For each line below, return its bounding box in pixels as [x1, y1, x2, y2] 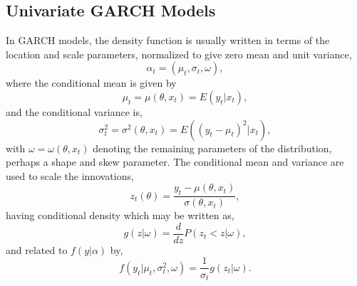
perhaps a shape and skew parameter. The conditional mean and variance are [6, 154, 344, 169]
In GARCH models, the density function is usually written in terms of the [6, 33, 330, 48]
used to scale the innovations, [6, 168, 134, 183]
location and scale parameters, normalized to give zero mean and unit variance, [6, 46, 352, 61]
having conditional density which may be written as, [6, 208, 234, 223]
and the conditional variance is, [6, 104, 143, 119]
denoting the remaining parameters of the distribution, [93, 140, 332, 155]
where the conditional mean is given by [6, 75, 177, 90]
